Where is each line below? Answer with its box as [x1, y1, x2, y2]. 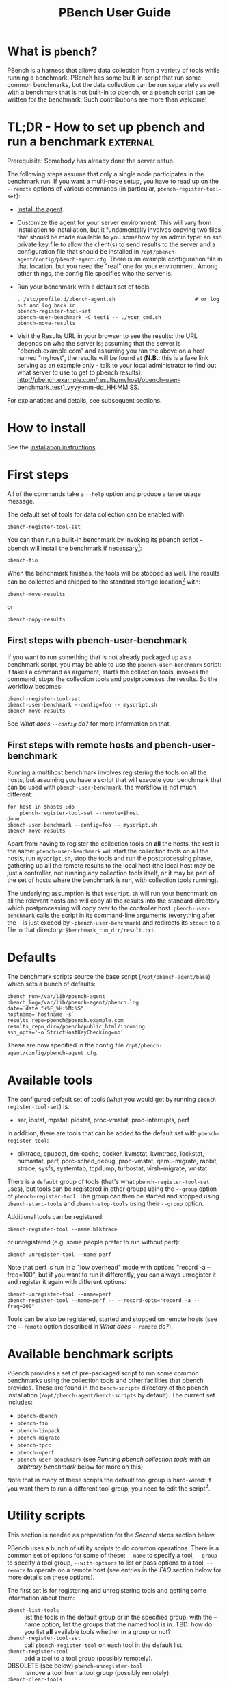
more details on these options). [7, 1573, 95, 1582]
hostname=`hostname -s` [7, 1010, 75, 1018]
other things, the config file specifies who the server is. [16, 269, 173, 277]
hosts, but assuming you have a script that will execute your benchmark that [7, 775, 222, 783]
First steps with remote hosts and [7, 739, 153, 751]
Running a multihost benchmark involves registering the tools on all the [7, 768, 207, 777]
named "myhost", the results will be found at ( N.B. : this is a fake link [16, 353, 208, 362]
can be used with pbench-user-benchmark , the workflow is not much [7, 783, 196, 791]
